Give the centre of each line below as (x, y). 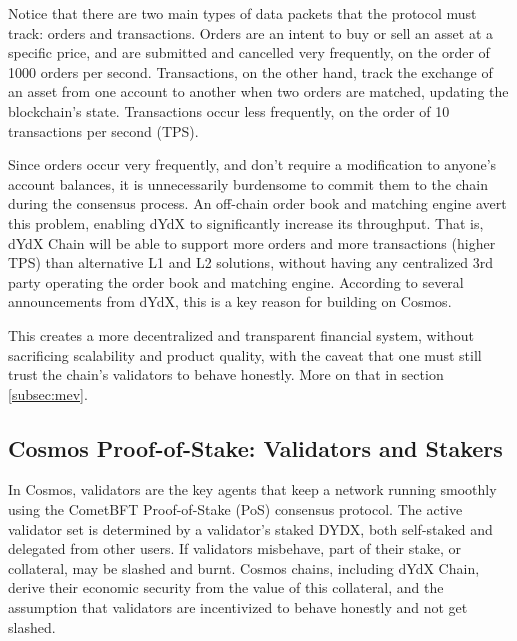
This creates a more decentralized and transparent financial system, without (241, 334)
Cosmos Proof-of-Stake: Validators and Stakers (255, 447)
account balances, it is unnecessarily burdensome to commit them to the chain (248, 183)
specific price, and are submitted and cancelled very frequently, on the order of (249, 52)
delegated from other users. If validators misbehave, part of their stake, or (234, 548)
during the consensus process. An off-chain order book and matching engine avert (257, 203)
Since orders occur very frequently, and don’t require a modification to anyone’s (252, 164)
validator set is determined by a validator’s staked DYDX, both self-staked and (250, 528)
